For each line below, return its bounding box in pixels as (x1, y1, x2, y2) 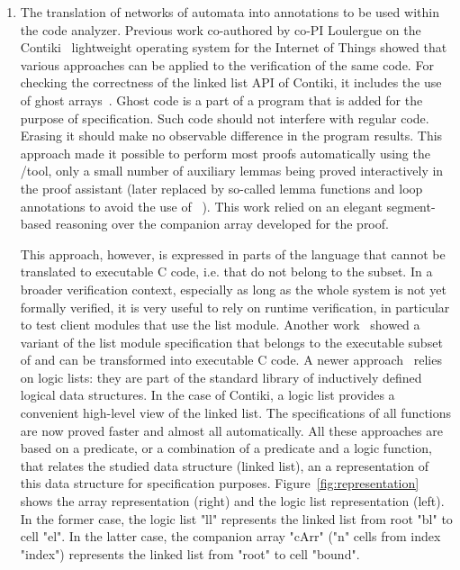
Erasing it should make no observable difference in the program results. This (20, 126, 443, 145)
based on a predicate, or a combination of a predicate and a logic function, (20, 439, 432, 457)
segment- (386, 196, 436, 215)
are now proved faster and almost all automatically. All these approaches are (20, 421, 443, 439)
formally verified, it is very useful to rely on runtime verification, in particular (20, 297, 450, 316)
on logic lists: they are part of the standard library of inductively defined (20, 367, 422, 386)
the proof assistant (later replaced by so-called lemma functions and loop (20, 178, 423, 197)
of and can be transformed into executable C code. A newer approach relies (20, 350, 442, 369)
